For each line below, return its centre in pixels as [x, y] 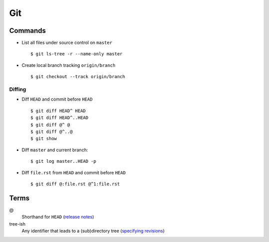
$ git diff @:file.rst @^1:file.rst [75, 184]
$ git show [44, 139]
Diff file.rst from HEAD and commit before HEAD [74, 172]
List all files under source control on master [67, 43]
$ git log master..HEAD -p [64, 161]
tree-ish [17, 224]
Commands [28, 31]
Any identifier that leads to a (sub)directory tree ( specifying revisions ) [93, 231]
